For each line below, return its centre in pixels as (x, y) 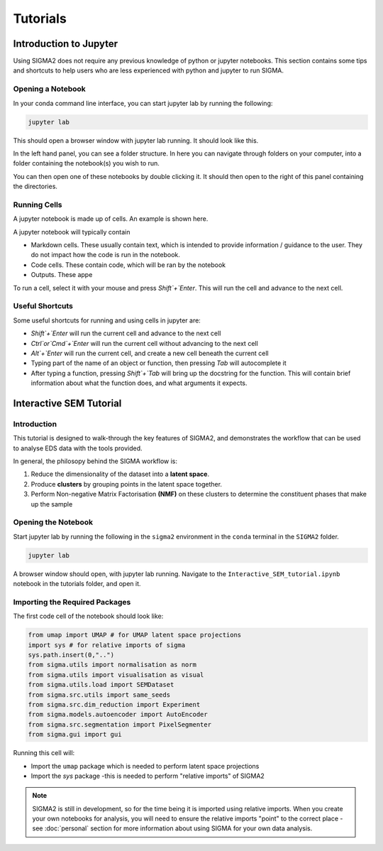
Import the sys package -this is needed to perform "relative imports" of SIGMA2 (148, 776)
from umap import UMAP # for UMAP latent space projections (135, 635)
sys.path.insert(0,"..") (71, 655)
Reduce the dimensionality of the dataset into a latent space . (120, 474)
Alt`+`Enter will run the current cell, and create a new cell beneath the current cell (150, 353)
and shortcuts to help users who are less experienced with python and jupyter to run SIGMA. (148, 70)
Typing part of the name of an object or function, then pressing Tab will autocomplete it (159, 363)
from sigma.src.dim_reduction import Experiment (114, 704)
